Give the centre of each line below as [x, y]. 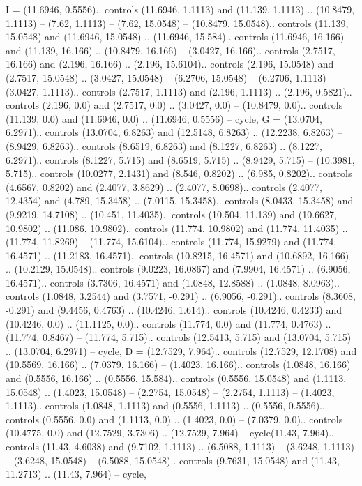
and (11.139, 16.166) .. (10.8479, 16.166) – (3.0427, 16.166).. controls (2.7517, [171, 50]
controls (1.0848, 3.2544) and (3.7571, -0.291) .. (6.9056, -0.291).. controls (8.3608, [181, 296]
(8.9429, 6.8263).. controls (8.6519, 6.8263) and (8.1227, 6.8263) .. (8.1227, [164, 145]
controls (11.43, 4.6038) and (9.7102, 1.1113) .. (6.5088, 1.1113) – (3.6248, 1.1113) [180, 446]
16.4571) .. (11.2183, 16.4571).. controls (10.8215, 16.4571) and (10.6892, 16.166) [178, 255]
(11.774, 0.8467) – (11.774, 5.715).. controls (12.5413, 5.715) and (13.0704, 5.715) [179, 337]
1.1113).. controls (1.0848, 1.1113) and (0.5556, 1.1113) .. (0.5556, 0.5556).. [165, 405]
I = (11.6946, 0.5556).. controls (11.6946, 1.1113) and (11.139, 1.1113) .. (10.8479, [180, 9]
